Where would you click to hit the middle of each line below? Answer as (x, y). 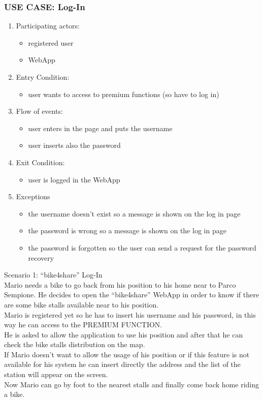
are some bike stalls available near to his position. (81, 304)
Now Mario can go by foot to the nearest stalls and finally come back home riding (131, 384)
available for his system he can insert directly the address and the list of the (122, 364)
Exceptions (33, 196)
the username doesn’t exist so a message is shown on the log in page (134, 213)
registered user (51, 42)
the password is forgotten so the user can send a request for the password (142, 247)
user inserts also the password (74, 145)
